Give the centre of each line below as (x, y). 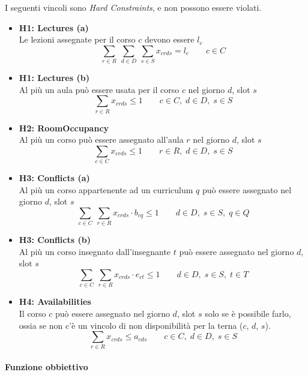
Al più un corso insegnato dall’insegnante (95, 251)
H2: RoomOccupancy (64, 127)
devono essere (169, 39)
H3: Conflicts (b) (55, 240)
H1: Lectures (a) (54, 27)
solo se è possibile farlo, (248, 313)
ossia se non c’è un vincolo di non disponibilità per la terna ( (131, 325)
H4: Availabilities (55, 301)
